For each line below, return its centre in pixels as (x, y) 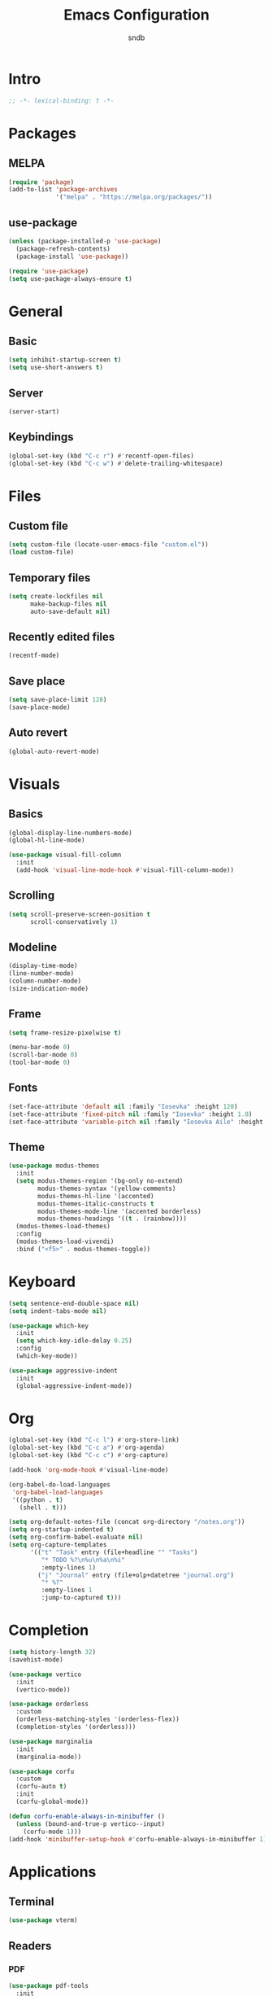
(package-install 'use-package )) (72, 256)
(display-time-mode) (43, 966)
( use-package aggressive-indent (63, 1370)
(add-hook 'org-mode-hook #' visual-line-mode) (89, 1470)
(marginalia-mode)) (49, 1757)
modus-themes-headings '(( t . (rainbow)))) (112, 1219)
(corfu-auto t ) (41, 1787)
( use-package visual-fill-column (65, 855)
